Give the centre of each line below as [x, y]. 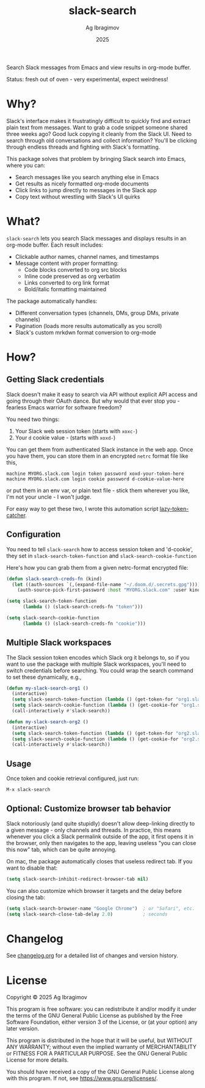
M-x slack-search [28, 790]
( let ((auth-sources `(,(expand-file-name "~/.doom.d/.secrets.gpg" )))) [106, 584]
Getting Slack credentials [56, 380]
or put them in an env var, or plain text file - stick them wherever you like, [98, 490]
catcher [16, 515]
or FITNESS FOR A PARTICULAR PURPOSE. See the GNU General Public [97, 1054]
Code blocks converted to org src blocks [75, 269]
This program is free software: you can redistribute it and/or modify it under [101, 1009]
